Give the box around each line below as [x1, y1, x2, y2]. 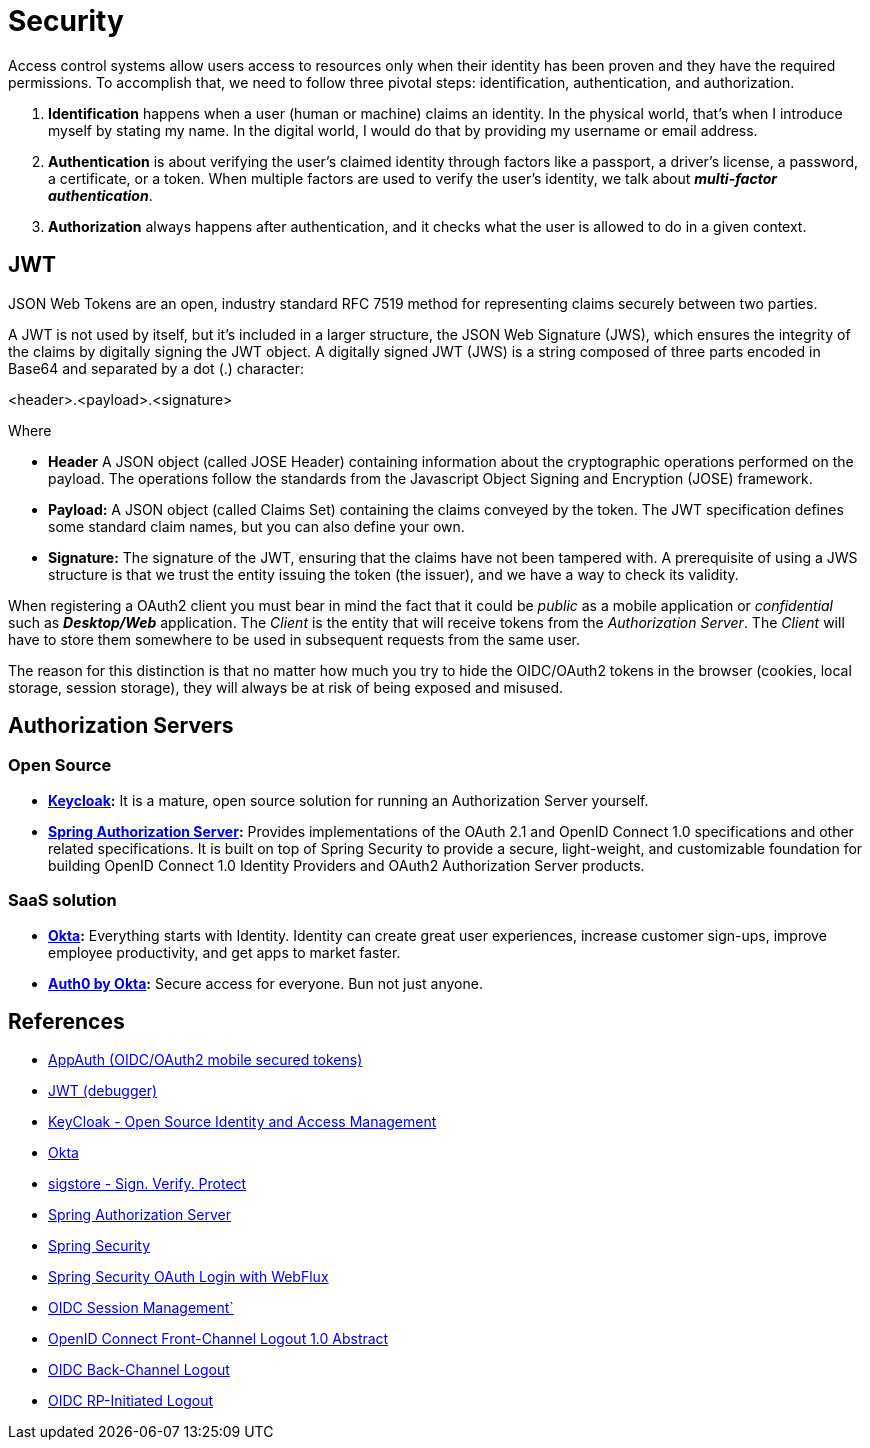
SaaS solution [8, 890, 117, 911]
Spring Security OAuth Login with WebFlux [48, 1268, 329, 1286]
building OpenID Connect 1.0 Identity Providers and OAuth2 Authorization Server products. [48, 856, 645, 874]
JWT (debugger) [48, 1082, 158, 1100]
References [8, 1008, 125, 1034]
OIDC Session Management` [48, 1299, 234, 1317]
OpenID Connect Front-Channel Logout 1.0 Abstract [48, 1330, 389, 1348]
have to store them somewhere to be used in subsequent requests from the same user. [8, 630, 580, 648]
